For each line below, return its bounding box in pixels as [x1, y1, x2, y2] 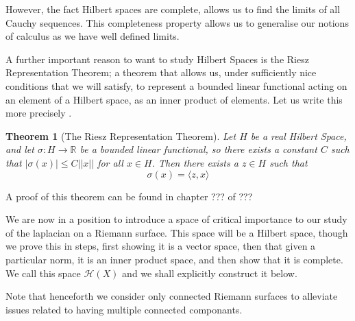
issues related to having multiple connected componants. [5, 302, 243, 316]
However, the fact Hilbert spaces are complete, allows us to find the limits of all [5, 2, 341, 16]
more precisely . [5, 106, 72, 120]
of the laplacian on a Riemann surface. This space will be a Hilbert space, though [5, 225, 348, 239]
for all [97, 155, 123, 169]
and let [5, 142, 34, 156]
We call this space [5, 265, 81, 280]
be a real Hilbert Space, [250, 128, 347, 143]
